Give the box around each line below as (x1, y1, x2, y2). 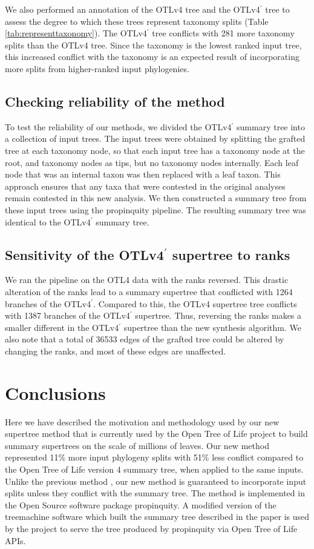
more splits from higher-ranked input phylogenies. (5, 62, 189, 75)
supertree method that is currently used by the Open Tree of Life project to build (5, 427, 308, 440)
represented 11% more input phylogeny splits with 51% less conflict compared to (5, 451, 304, 464)
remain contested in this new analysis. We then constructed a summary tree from (5, 191, 307, 204)
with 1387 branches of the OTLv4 (5, 309, 130, 322)
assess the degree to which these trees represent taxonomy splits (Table (5, 15, 269, 27)
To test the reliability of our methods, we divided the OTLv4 (5, 120, 232, 133)
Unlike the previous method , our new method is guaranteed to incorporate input (5, 474, 307, 487)
